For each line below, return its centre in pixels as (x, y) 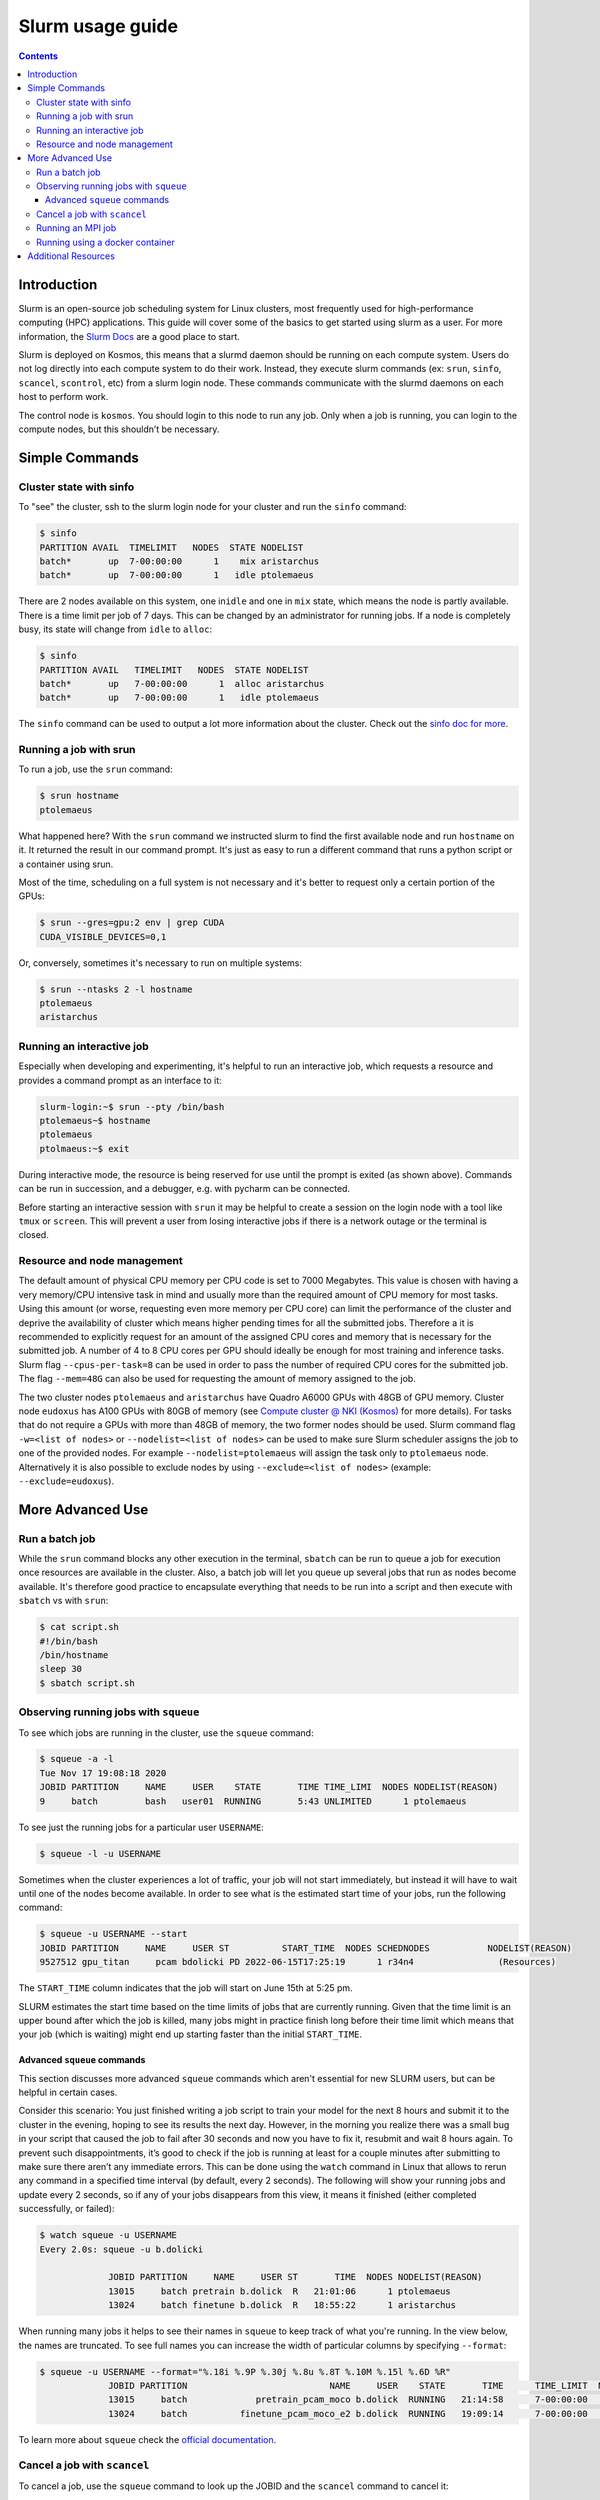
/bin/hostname (74, 1654)
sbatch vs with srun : (63, 1601)
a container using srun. (66, 864)
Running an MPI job (76, 228)
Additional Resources (71, 256)
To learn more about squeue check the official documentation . (147, 2439)
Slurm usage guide (98, 26)
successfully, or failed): (66, 2209)
